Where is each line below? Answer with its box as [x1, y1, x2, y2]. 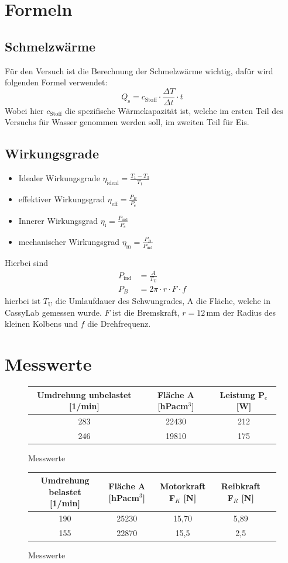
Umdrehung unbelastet [37, 388, 132, 400]
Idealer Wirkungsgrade [18, 172, 100, 184]
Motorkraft [159, 479, 206, 492]
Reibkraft [221, 479, 260, 492]
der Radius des [222, 306, 276, 318]
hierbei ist [5, 295, 41, 307]
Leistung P [220, 388, 265, 400]
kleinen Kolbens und [5, 317, 78, 330]
